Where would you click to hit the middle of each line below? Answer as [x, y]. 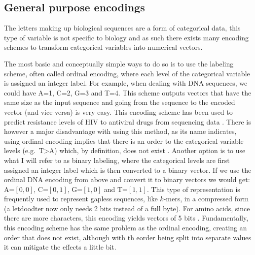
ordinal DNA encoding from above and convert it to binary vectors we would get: [127, 179]
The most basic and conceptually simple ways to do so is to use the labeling [119, 63]
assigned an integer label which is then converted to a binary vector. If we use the [128, 170]
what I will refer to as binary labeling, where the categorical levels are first [117, 160]
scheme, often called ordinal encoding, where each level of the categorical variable [127, 73]
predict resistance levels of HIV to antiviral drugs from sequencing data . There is [127, 121]
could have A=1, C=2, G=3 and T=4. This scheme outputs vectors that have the [128, 92]
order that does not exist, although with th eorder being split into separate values [128, 237]
